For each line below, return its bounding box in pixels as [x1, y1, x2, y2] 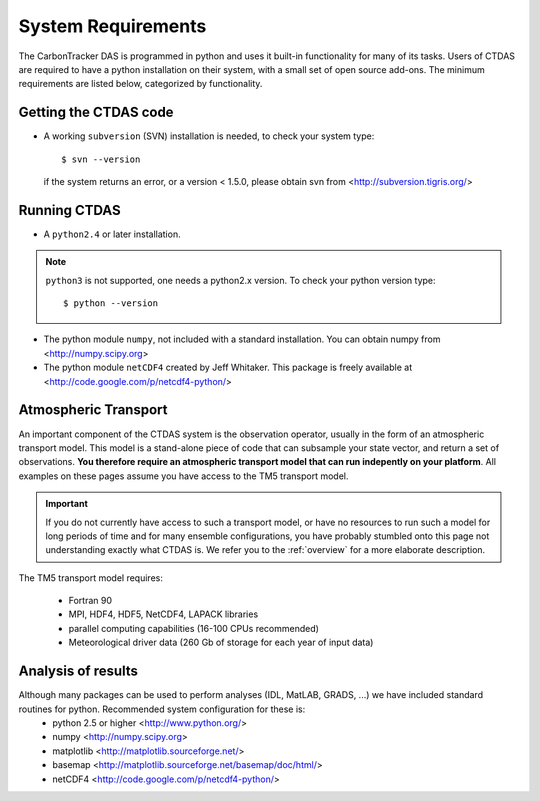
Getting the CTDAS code [18, 104, 174, 121]
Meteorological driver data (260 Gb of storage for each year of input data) [68, 636, 374, 649]
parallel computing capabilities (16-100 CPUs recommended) [68, 622, 320, 634]
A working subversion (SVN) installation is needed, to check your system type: [43, 130, 375, 142]
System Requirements [18, 15, 207, 37]
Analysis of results [18, 663, 139, 680]
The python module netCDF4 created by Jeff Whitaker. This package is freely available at [43, 361, 413, 374]
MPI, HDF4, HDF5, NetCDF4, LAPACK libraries [68, 608, 259, 620]
